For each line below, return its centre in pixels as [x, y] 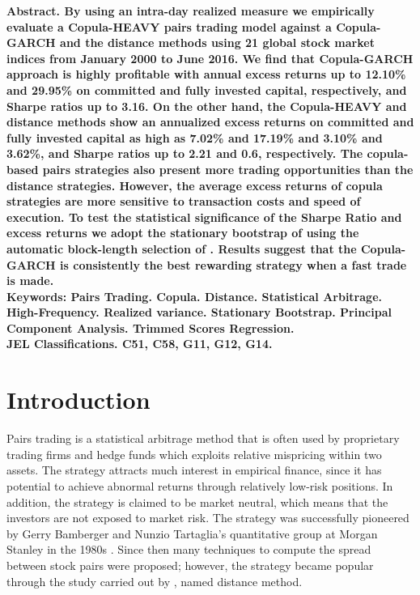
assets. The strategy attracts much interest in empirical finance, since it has [194, 470]
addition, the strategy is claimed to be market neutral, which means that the [197, 501]
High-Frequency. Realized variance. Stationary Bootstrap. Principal [199, 312]
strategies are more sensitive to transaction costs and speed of [184, 201]
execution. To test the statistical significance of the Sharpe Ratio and [204, 217]
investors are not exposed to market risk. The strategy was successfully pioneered [208, 518]
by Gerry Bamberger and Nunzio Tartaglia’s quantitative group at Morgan [192, 533]
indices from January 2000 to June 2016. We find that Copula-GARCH [210, 58]
